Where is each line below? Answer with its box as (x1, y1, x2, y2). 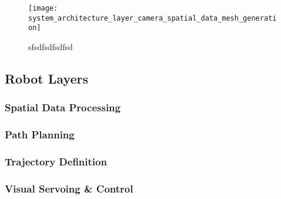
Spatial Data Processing (5, 100, 121, 115)
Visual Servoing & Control (5, 181, 133, 195)
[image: (28, 4, 58, 12)
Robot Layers (5, 69, 89, 87)
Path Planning (5, 127, 75, 142)
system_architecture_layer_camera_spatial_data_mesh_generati (28, 14, 277, 22)
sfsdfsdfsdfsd (28, 40, 73, 52)
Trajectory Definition (5, 154, 107, 168)
